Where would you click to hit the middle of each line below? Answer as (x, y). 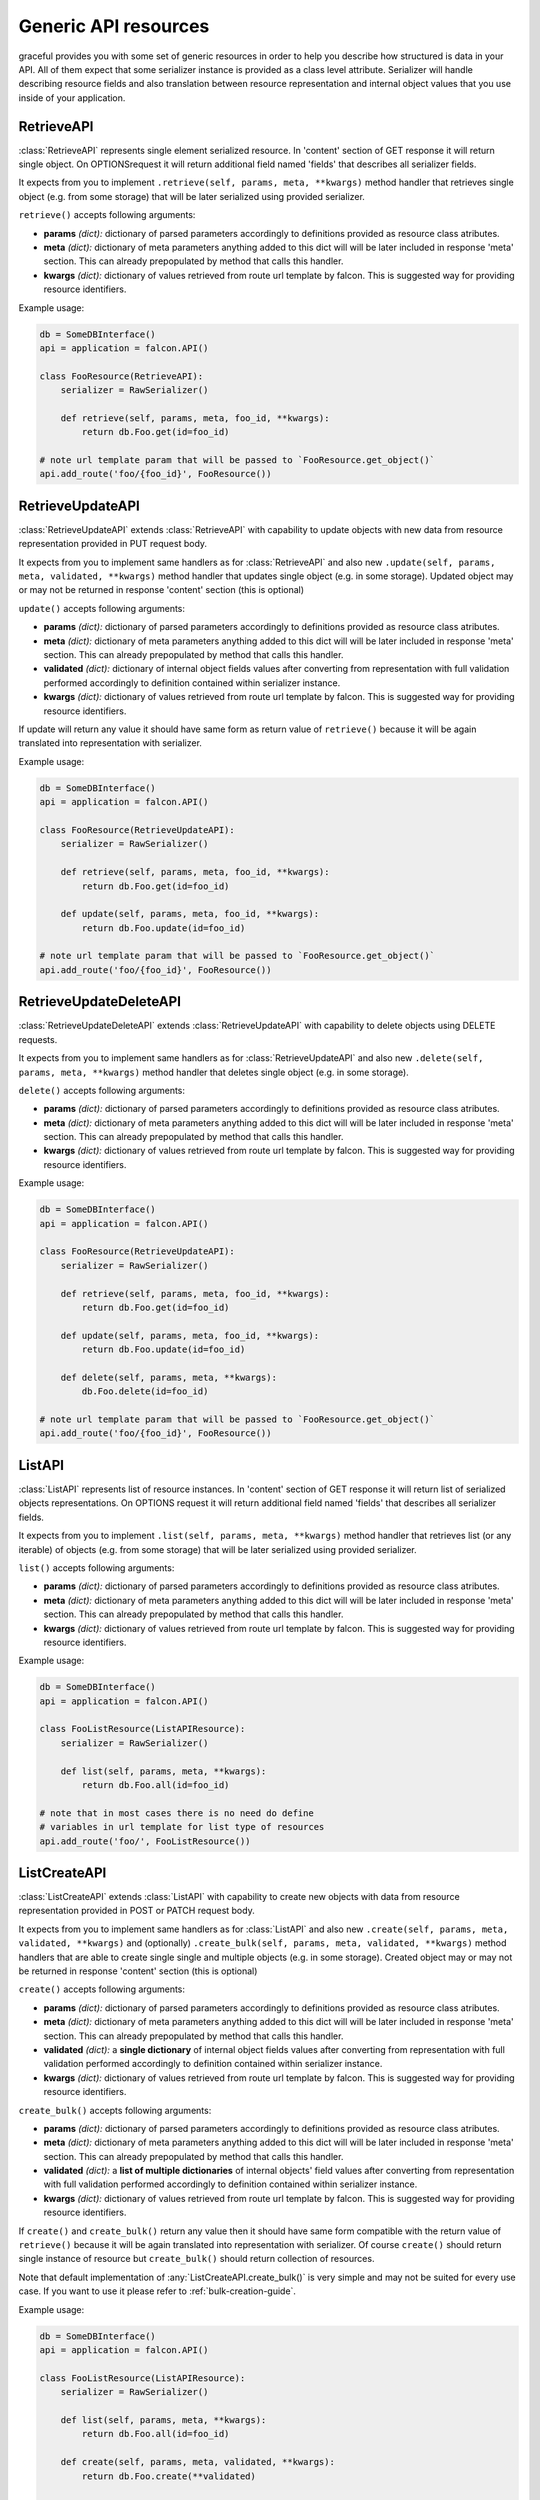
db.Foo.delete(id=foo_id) (145, 1391)
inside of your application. (72, 97)
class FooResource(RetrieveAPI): (121, 376)
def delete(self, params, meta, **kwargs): (168, 1377)
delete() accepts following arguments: (101, 1090)
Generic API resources (114, 26)
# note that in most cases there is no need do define (176, 1813)
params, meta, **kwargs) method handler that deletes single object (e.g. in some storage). (213, 1072)
